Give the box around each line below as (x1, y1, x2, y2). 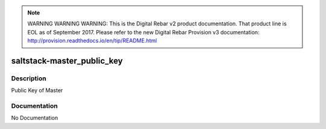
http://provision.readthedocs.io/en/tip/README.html (27, 37, 157, 45)
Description (11, 74, 46, 83)
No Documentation (11, 115, 59, 122)
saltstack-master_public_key (11, 55, 123, 66)
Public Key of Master (11, 87, 63, 94)
